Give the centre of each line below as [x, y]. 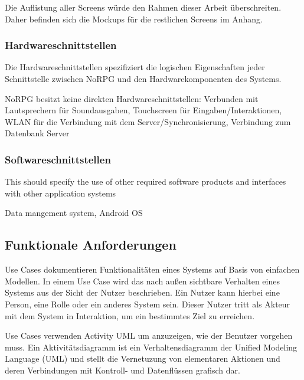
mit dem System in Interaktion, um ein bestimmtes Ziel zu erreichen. [130, 315]
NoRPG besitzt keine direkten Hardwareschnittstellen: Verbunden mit [132, 98]
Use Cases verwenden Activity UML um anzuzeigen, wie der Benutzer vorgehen [149, 335]
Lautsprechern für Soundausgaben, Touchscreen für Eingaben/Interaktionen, [143, 110]
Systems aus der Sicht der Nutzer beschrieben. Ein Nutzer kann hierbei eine [142, 292]
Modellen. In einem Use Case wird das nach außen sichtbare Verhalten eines [142, 281]
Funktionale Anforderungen [91, 245]
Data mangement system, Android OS [74, 213]
